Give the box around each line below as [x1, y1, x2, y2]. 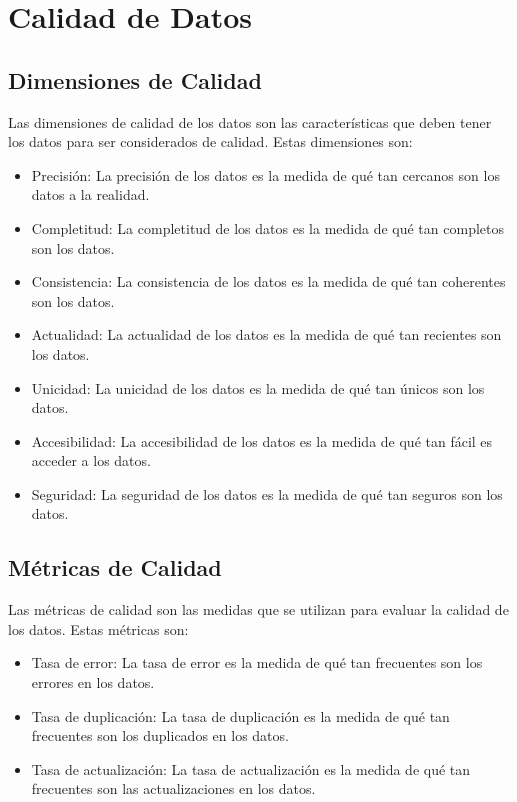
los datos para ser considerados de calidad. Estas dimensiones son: [8, 131, 413, 152]
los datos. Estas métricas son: [8, 618, 189, 639]
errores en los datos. [31, 672, 155, 693]
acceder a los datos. [31, 450, 151, 471]
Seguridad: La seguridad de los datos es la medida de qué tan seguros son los [31, 483, 503, 504]
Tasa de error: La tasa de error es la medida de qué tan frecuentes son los [31, 652, 483, 673]
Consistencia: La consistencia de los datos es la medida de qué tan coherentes [31, 271, 506, 292]
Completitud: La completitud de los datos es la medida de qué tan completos [31, 217, 504, 238]
